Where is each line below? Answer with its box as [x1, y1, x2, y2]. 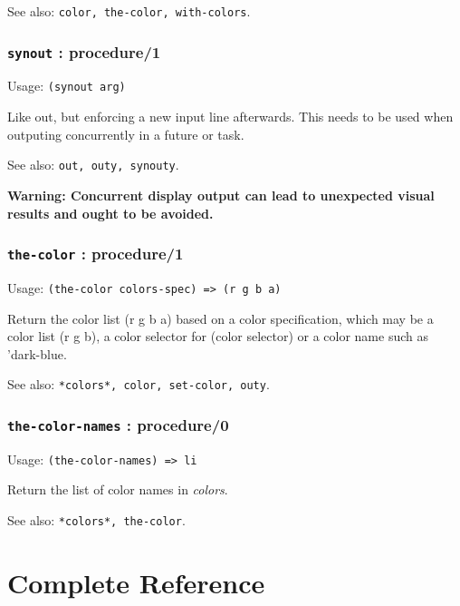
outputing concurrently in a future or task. [7, 124, 244, 143]
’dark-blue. [7, 344, 67, 363]
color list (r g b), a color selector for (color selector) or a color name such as [7, 327, 428, 346]
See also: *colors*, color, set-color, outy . [7, 375, 270, 394]
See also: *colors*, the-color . [7, 511, 186, 530]
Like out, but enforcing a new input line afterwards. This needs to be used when [7, 107, 454, 126]
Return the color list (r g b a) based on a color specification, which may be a [7, 308, 434, 327]
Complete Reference [7, 563, 265, 601]
